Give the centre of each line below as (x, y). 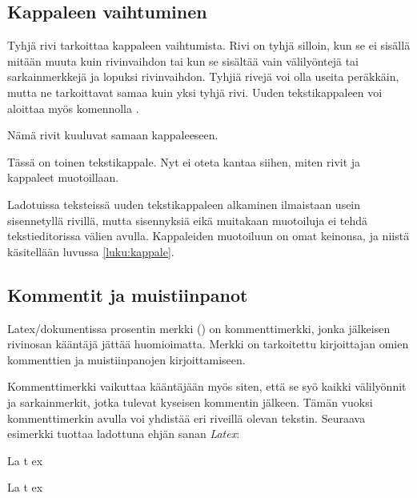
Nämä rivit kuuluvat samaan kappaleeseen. (113, 135)
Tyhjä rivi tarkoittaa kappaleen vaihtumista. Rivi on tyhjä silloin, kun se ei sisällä (209, 45)
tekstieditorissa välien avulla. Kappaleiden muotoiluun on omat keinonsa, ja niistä (208, 236)
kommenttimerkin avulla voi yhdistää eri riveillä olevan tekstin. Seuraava (186, 418)
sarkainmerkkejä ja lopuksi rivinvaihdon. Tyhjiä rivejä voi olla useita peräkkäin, (203, 76)
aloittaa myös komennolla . (73, 108)
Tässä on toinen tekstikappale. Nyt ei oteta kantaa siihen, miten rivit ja (184, 161)
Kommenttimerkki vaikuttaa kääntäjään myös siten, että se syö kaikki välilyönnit (207, 386)
